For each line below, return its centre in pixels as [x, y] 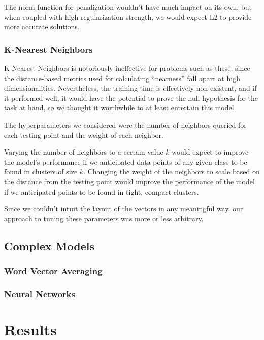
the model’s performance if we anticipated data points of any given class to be [126, 161]
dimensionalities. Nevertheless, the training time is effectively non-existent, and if [130, 88]
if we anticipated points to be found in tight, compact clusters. [102, 191]
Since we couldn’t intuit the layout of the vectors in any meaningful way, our [124, 209]
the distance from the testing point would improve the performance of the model [129, 181]
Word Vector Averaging [53, 271]
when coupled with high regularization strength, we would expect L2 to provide [128, 16]
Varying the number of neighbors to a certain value [84, 152]
